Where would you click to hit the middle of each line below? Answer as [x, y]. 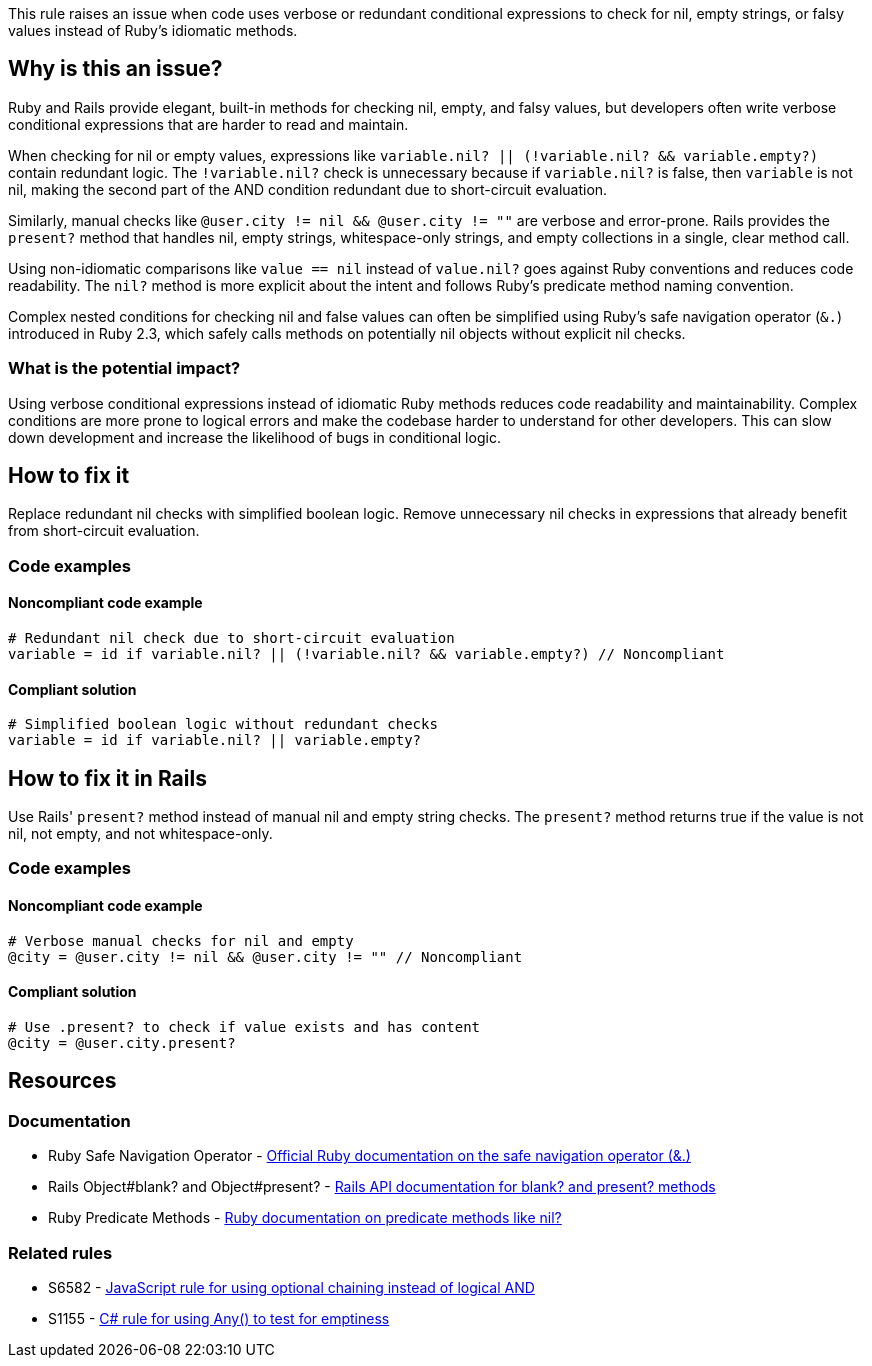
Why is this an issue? [115, 69]
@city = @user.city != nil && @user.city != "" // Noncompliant [265, 956]
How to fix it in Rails [107, 778]
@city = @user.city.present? [122, 1042]
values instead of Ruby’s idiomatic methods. [153, 30]
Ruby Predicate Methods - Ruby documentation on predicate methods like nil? [305, 1218]
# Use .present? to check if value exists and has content [244, 1026]
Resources [62, 1081]
